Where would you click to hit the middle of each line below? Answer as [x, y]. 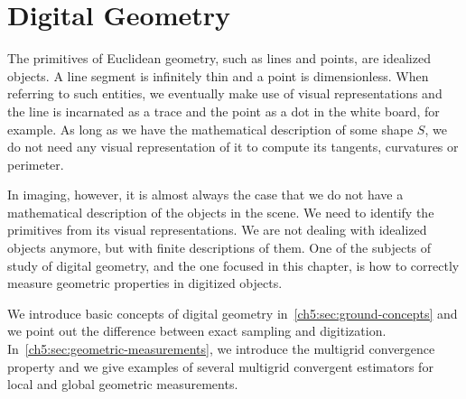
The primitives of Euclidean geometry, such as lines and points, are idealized [219, 58]
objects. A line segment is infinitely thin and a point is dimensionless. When [218, 75]
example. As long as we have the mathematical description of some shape [210, 129]
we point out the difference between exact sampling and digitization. [197, 331]
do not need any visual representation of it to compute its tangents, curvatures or [233, 147]
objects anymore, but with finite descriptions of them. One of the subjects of [219, 248]
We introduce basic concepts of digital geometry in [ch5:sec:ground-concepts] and [233, 313]
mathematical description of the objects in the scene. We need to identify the [221, 212]
